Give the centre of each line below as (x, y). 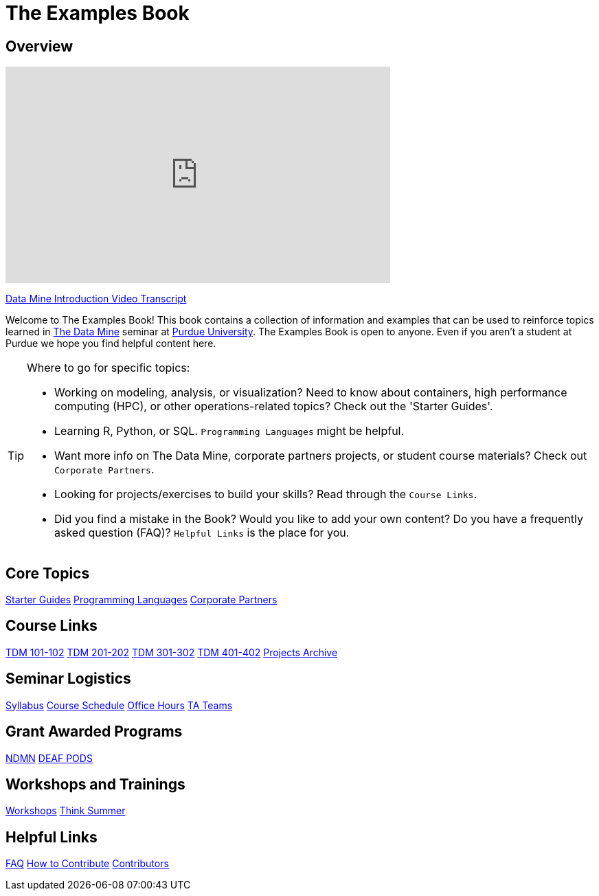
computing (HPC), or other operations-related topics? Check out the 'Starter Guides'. (274, 406)
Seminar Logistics (68, 679)
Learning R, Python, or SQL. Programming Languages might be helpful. (229, 431)
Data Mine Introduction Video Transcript (96, 299)
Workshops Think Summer (66, 811)
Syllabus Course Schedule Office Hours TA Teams (119, 705)
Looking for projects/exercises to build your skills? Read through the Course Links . (266, 494)
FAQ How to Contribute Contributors (87, 864)
